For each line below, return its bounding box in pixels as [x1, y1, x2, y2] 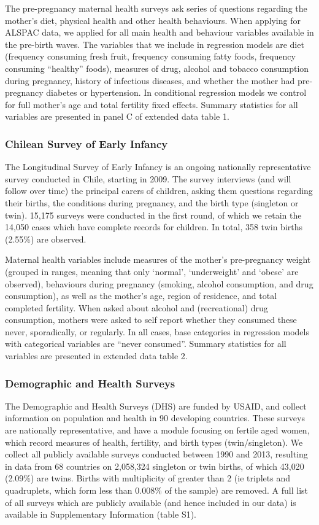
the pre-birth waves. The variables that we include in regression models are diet [5, 37, 304, 50]
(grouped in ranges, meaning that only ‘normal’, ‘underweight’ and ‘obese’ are [5, 265, 299, 278]
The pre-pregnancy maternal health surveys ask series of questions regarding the [5, 2, 307, 14]
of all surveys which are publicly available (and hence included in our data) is [5, 496, 296, 508]
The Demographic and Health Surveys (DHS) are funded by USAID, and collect [5, 399, 307, 412]
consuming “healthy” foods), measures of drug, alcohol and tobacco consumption [5, 61, 309, 74]
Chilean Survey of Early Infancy [5, 136, 168, 151]
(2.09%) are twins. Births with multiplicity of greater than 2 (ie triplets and [5, 472, 290, 484]
